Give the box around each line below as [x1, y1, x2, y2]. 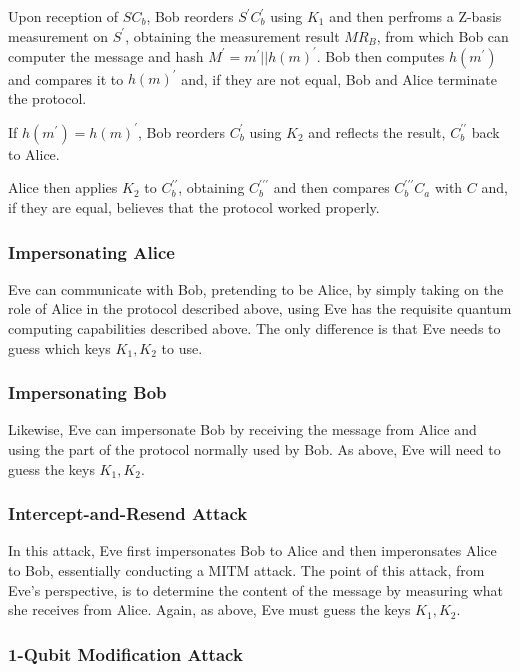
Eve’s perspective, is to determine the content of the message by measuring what [8, 579, 503, 600]
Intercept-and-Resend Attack [8, 501, 248, 526]
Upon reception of [8, 6, 119, 26]
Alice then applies [8, 177, 118, 198]
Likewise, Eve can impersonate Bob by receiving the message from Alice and [8, 419, 477, 440]
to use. [161, 337, 203, 358]
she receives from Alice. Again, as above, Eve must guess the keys [8, 599, 411, 620]
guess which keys [8, 337, 111, 358]
